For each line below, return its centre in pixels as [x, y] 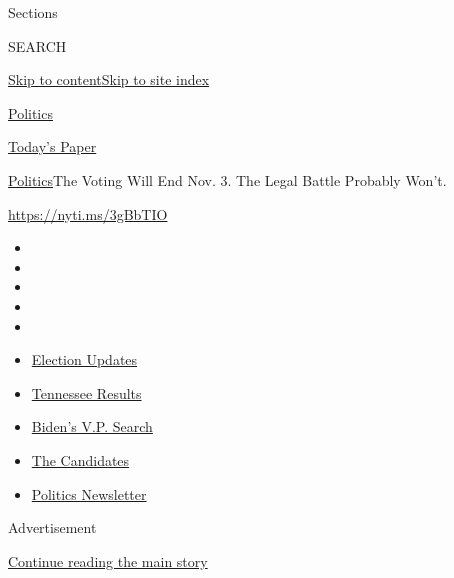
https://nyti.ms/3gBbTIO [88, 213]
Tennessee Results [86, 392]
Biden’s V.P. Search [92, 426]
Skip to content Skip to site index [109, 79]
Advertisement [52, 527]
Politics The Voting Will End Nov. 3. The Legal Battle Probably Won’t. [227, 179]
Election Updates [84, 359]
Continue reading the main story [108, 560]
